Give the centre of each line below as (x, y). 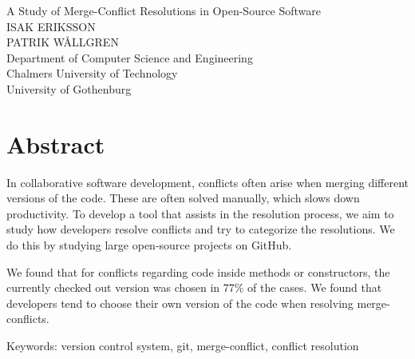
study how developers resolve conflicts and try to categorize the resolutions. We (201, 229)
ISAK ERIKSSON (51, 26)
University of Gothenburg (69, 88)
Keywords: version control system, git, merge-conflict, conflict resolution (183, 346)
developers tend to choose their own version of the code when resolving (180, 303)
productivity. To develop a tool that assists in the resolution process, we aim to (200, 213)
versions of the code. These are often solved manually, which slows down (183, 198)
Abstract (56, 144)
